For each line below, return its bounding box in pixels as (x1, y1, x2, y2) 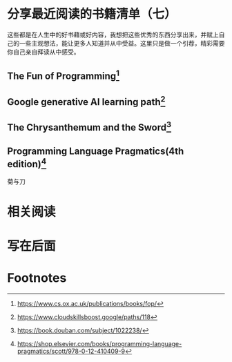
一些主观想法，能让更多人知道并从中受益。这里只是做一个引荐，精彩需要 (19, 39, 225, 47)
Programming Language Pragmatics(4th (7, 145, 184, 157)
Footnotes (7, 270, 67, 286)
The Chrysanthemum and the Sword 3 (7, 120, 171, 133)
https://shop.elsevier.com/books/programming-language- (17, 340, 182, 348)
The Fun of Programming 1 (7, 68, 119, 82)
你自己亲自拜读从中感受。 (7, 48, 80, 56)
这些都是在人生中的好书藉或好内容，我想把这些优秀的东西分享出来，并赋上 (7, 30, 219, 39)
